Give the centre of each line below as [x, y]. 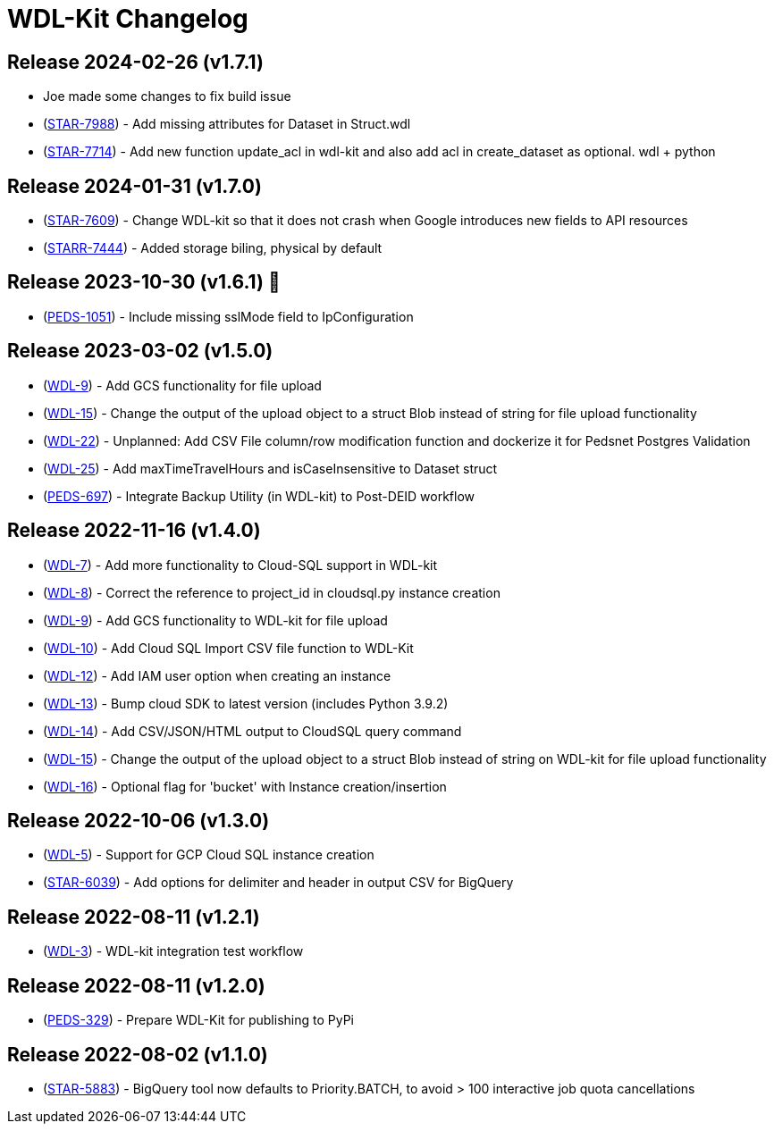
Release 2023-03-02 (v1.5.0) [140, 351]
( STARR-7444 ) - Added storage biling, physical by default [213, 248]
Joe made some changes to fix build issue [167, 96]
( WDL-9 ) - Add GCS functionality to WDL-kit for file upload [215, 620]
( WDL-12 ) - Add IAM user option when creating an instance [217, 675]
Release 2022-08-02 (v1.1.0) [138, 1054]
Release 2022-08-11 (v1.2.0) [136, 985]
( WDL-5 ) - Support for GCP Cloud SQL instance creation [209, 855]
